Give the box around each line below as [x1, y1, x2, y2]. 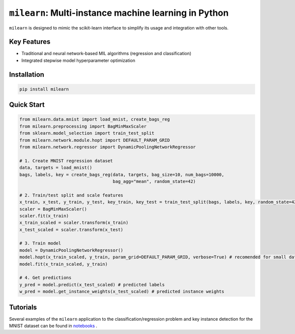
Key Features [9, 37, 51, 46]
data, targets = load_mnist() [19, 165, 92, 171]
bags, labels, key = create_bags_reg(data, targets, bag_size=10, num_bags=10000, [19, 172, 225, 177]
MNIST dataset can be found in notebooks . [9, 323, 98, 329]
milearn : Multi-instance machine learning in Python [9, 7, 229, 18]
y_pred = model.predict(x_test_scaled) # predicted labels [19, 282, 165, 287]
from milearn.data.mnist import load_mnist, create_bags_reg [19, 117, 170, 122]
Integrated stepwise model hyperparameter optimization [21, 57, 135, 63]
